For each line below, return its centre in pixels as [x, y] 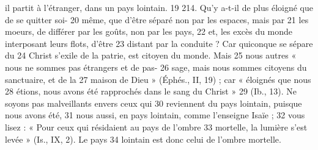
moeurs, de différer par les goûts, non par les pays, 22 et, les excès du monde [149, 31]
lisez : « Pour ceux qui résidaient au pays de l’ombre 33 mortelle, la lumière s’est [156, 127]
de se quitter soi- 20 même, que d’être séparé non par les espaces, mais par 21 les [157, 19]
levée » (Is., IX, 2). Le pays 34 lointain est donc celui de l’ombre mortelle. [143, 139]
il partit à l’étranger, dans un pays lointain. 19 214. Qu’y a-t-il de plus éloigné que [159, 7]
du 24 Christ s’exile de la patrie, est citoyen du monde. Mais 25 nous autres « [151, 55]
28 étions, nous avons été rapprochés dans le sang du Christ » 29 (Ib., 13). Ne [151, 91]
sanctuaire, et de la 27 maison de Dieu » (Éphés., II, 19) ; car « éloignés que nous [158, 79]
